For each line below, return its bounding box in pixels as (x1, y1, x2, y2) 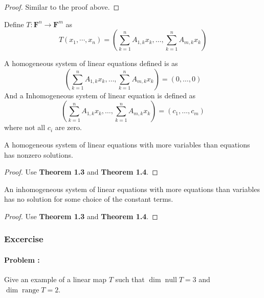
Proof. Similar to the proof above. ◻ (4, 2, 120, 12)
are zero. (55, 122, 82, 133)
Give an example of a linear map (4, 274, 107, 285)
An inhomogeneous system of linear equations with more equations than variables (4, 183, 260, 194)
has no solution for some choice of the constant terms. (4, 194, 173, 204)
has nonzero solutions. (4, 149, 73, 160)
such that (115, 274, 145, 285)
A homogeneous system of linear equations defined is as (4, 58, 178, 69)
